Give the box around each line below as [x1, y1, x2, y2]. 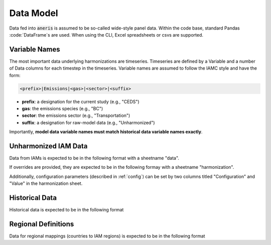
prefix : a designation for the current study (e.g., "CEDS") [22, 98, 140, 105]
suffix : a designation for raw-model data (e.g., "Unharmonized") [22, 119, 155, 125]
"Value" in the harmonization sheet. [9, 180, 83, 186]
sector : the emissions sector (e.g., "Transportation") [22, 113, 130, 119]
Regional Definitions [9, 219, 74, 228]
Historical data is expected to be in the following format [9, 207, 124, 213]
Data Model [9, 8, 58, 19]
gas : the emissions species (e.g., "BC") [22, 105, 103, 111]
